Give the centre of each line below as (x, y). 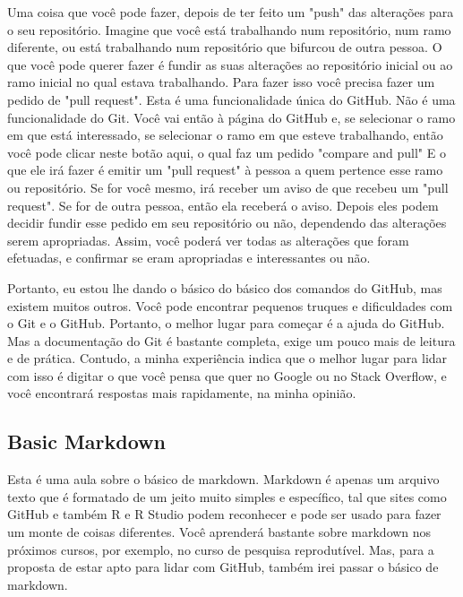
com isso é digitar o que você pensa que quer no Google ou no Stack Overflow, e (227, 375)
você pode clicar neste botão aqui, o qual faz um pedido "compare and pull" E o (227, 152)
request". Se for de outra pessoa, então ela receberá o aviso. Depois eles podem (223, 205)
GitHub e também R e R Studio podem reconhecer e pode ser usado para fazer (224, 514)
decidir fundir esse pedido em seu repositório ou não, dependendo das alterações (227, 223)
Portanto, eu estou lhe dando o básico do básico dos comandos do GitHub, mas (225, 287)
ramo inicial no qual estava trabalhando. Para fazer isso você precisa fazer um (221, 82)
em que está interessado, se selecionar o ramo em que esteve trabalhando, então (225, 135)
